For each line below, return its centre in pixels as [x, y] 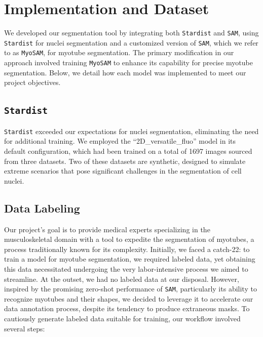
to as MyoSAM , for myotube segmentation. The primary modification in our [119, 52]
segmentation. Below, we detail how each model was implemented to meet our [125, 72]
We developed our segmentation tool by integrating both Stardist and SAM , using [131, 33]
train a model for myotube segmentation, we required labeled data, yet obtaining [130, 259]
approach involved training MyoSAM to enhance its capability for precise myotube [128, 62]
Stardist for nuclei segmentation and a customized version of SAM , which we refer [131, 42]
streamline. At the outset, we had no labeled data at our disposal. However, [122, 279]
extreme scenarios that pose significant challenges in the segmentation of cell [123, 171]
